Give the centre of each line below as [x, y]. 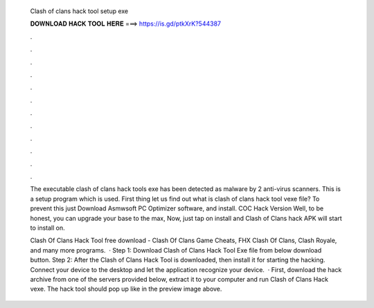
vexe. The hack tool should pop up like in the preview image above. [126, 289]
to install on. [47, 228]
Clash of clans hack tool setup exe [79, 11]
